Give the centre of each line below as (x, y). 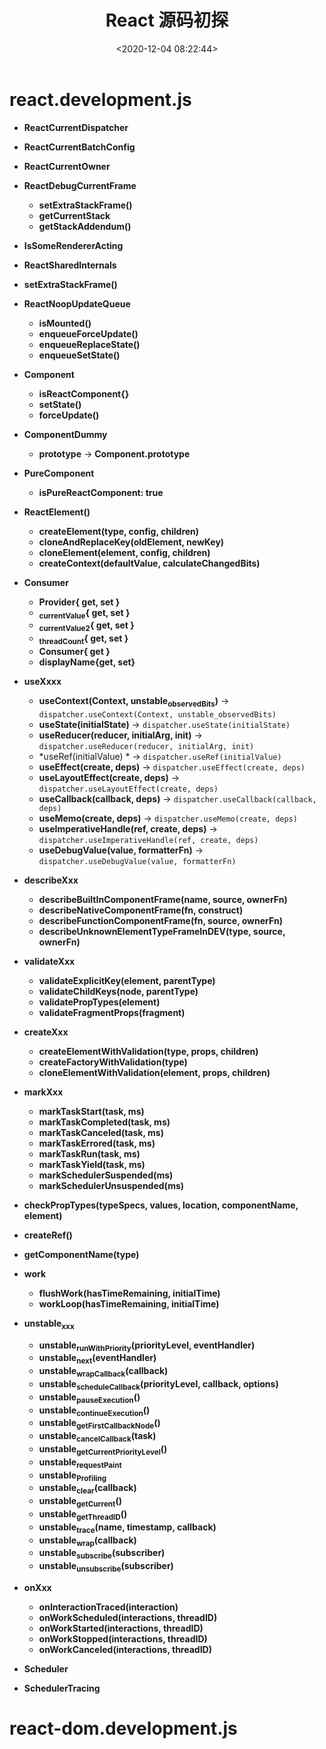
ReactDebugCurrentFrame (80, 185)
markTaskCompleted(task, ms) (104, 1122)
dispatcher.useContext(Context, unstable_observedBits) (157, 714)
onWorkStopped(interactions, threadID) (123, 1639)
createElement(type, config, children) (119, 531)
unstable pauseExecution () (89, 1398)
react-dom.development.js (123, 1728)
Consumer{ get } (74, 652)
